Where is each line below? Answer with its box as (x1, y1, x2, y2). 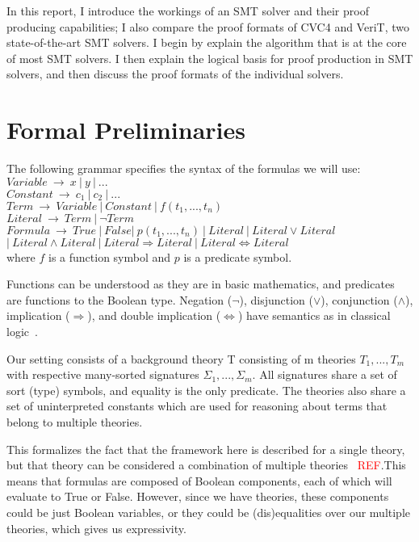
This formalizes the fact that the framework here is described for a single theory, (6, 440, 405, 457)
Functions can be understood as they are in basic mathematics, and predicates (6, 275, 395, 292)
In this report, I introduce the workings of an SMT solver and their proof (6, 2, 369, 19)
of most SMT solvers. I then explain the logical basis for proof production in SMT (6, 49, 413, 66)
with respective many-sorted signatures (6, 366, 199, 383)
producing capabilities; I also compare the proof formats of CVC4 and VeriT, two (6, 18, 409, 35)
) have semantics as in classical (237, 307, 391, 324)
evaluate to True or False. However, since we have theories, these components (6, 488, 389, 505)
